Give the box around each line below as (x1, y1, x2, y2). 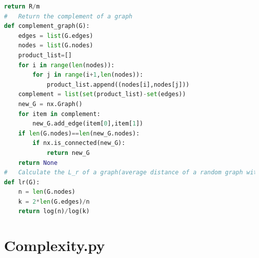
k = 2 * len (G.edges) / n (18, 198, 90, 205)
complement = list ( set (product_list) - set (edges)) (18, 91, 186, 98)
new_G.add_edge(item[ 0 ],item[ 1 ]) (32, 120, 143, 128)
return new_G (46, 149, 90, 156)
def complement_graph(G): (4, 22, 90, 30)
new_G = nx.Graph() (18, 100, 83, 108)
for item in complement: (18, 110, 101, 118)
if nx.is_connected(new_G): (32, 139, 126, 147)
